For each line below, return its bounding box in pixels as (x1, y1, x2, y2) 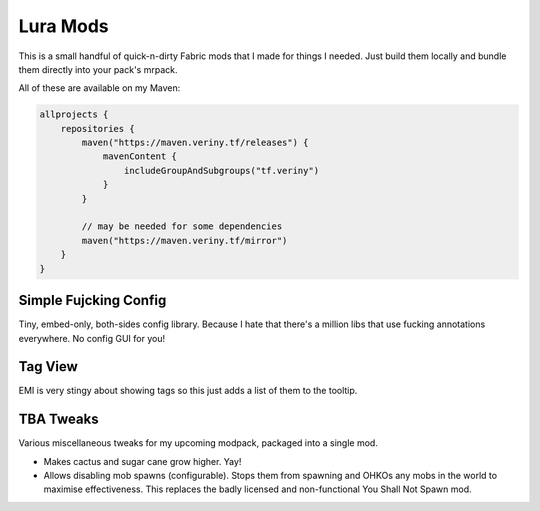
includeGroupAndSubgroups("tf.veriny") (123, 165, 320, 176)
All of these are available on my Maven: (18, 82, 181, 94)
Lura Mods (18, 15, 109, 37)
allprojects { (39, 109, 109, 120)
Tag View (18, 358, 79, 375)
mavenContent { (102, 151, 177, 162)
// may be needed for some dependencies (81, 221, 283, 232)
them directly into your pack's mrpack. (18, 63, 178, 75)
